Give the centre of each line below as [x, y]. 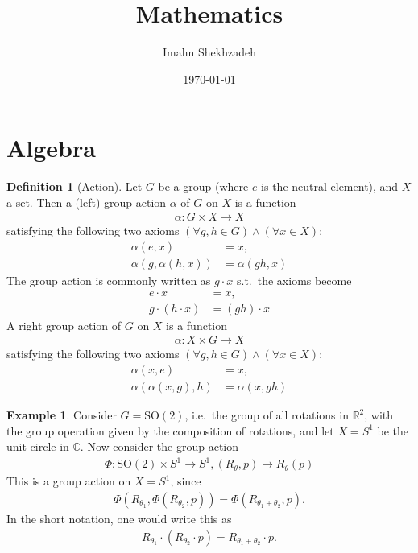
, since [186, 481]
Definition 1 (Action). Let [74, 186]
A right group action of [64, 325]
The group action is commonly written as [109, 281]
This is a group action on [69, 481]
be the [393, 430]
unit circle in [38, 446]
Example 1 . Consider [62, 415]
